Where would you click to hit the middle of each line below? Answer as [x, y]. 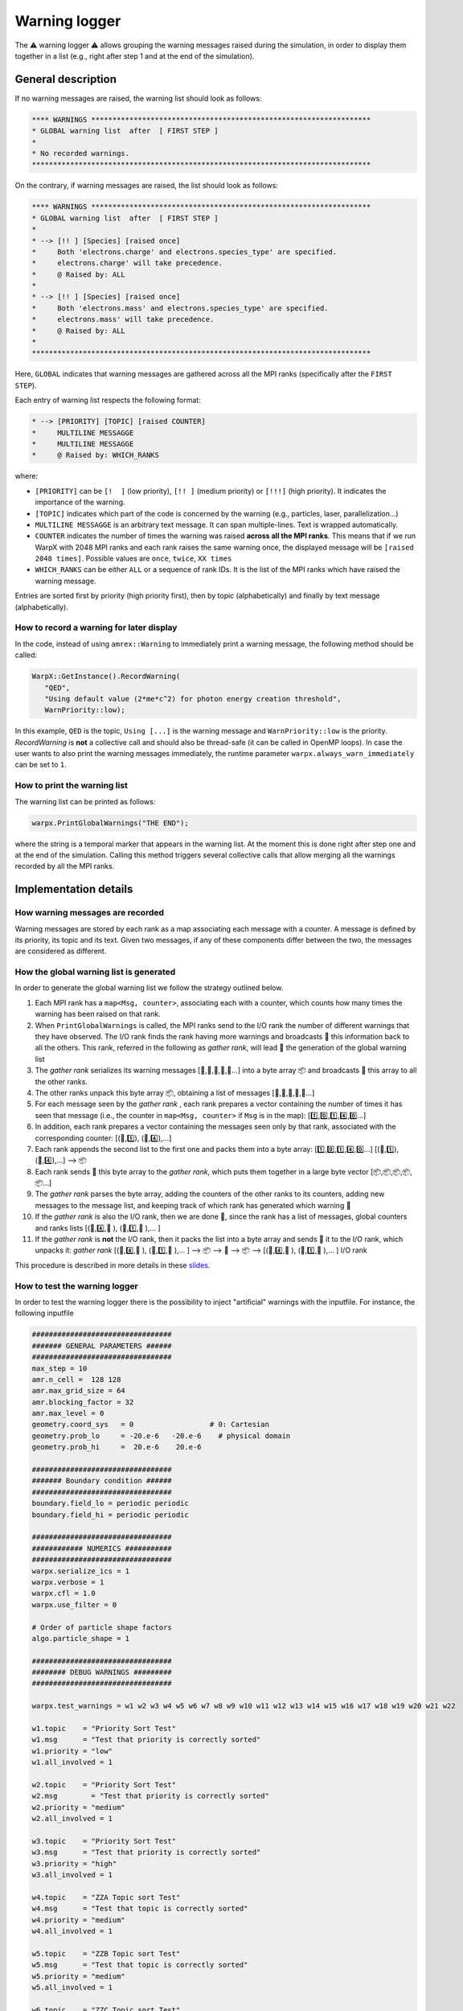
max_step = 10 [59, 1368]
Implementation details [74, 889]
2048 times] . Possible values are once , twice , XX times [133, 558]
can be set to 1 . [41, 765]
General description [66, 79]
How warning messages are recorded [90, 913]
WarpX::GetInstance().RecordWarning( [106, 677]
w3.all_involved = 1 [72, 1875]
